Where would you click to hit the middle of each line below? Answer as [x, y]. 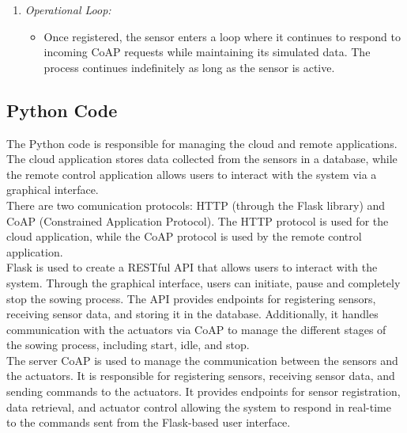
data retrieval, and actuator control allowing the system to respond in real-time [199, 406]
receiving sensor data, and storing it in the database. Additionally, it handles [192, 314]
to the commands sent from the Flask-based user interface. [149, 422]
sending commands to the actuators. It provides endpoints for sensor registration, [203, 391]
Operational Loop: [68, 9]
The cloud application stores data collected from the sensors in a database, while [202, 159]
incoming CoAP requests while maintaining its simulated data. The [207, 52]
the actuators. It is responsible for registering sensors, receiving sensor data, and [201, 376]
